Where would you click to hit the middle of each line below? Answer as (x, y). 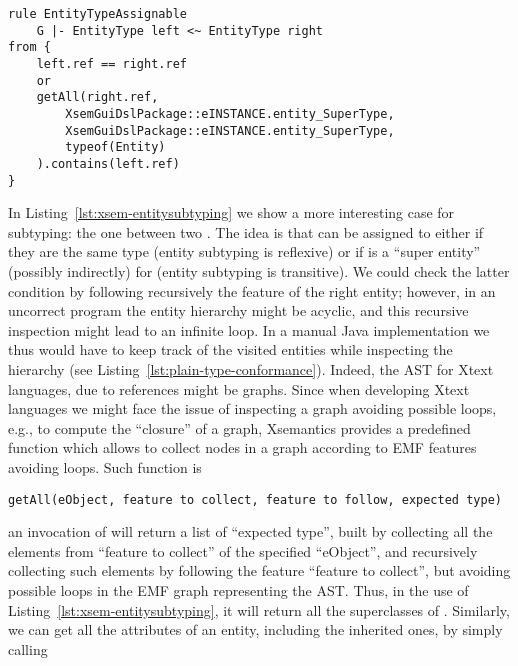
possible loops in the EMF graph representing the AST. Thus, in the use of (238, 589)
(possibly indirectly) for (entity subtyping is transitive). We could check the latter (259, 271)
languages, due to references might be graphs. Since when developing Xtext (239, 388)
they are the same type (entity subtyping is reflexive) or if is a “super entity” (244, 251)
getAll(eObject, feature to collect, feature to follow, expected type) (255, 499)
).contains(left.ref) (108, 163)
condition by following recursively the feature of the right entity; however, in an (252, 290)
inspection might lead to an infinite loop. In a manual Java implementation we (249, 329)
